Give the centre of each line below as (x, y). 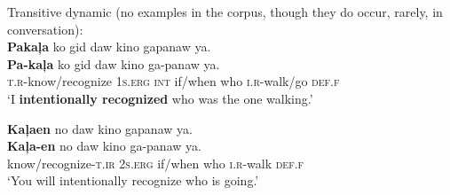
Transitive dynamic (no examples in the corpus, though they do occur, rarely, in (225, 12)
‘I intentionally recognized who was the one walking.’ (160, 98)
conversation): (45, 29)
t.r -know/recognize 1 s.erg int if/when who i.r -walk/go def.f (174, 81)
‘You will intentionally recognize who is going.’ (133, 180)
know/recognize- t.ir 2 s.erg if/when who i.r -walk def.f (156, 163)
